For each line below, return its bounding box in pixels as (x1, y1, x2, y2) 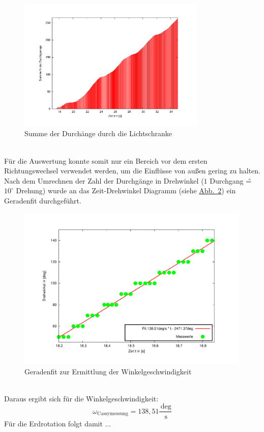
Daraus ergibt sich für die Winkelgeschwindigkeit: (4, 393, 159, 403)
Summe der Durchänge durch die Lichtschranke (24, 128, 172, 139)
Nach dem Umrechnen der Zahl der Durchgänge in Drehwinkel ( (4, 175, 204, 186)
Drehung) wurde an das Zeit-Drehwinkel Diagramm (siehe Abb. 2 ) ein (16, 185, 236, 196)
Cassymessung (97, 411, 128, 417)
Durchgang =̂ (210, 175, 252, 186)
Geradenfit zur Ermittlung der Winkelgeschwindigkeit (24, 366, 192, 376)
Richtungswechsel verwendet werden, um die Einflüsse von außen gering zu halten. (4, 165, 261, 176)
